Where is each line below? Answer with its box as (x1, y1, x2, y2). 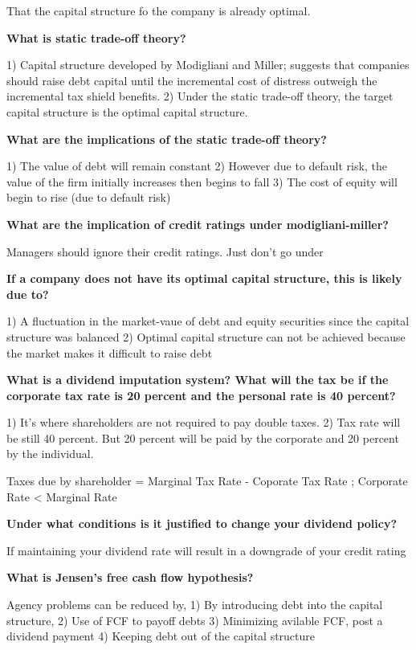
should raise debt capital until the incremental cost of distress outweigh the (6, 72, 377, 88)
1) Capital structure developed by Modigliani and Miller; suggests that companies (6, 56, 410, 73)
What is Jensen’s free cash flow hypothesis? (6, 569, 254, 586)
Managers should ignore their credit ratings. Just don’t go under (6, 243, 324, 260)
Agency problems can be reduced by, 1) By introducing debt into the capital (6, 596, 383, 613)
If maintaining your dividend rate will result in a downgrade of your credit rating (6, 542, 406, 558)
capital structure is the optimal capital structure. (6, 103, 248, 120)
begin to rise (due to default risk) (6, 189, 171, 206)
